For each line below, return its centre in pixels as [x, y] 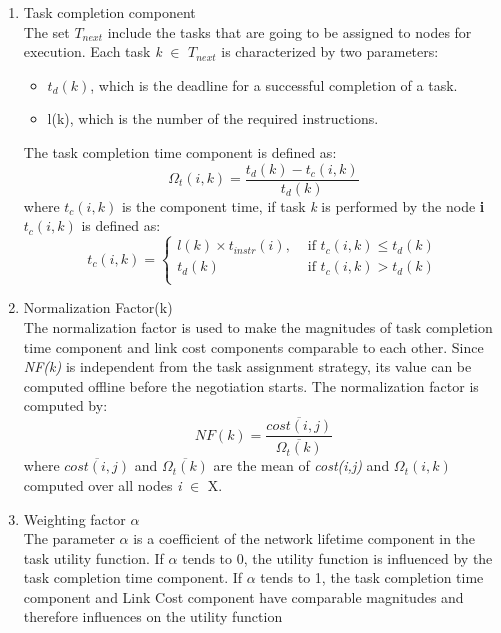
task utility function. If [93, 557]
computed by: [65, 405]
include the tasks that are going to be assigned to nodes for [289, 31]
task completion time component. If [133, 577]
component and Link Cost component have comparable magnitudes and [243, 596]
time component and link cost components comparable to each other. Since [253, 346]
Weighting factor [74, 518]
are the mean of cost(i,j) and [301, 465]
